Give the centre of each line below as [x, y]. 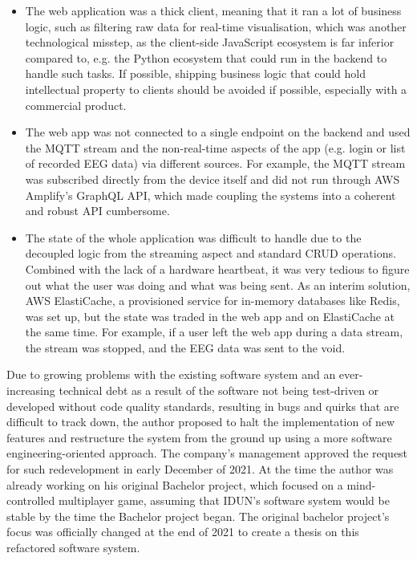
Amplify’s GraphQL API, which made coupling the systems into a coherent [211, 195]
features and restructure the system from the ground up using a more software [199, 437]
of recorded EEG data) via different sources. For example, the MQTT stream [215, 163]
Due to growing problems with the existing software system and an [171, 374]
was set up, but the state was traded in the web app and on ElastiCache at [210, 316]
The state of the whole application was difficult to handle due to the [193, 237]
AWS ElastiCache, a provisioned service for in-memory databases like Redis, [213, 301]
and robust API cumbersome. [97, 211]
